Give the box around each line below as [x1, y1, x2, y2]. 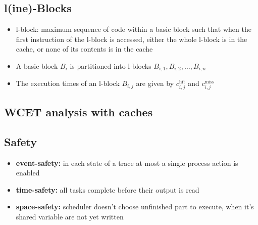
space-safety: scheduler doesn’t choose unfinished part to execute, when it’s [16, 201, 254, 212]
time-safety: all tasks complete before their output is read [16, 184, 199, 195]
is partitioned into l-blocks [70, 60, 151, 71]
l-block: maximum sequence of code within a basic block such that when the [16, 24, 251, 34]
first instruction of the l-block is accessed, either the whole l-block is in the [16, 33, 247, 44]
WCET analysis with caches [4, 104, 153, 119]
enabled [16, 167, 40, 178]
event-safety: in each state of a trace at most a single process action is [16, 157, 238, 168]
